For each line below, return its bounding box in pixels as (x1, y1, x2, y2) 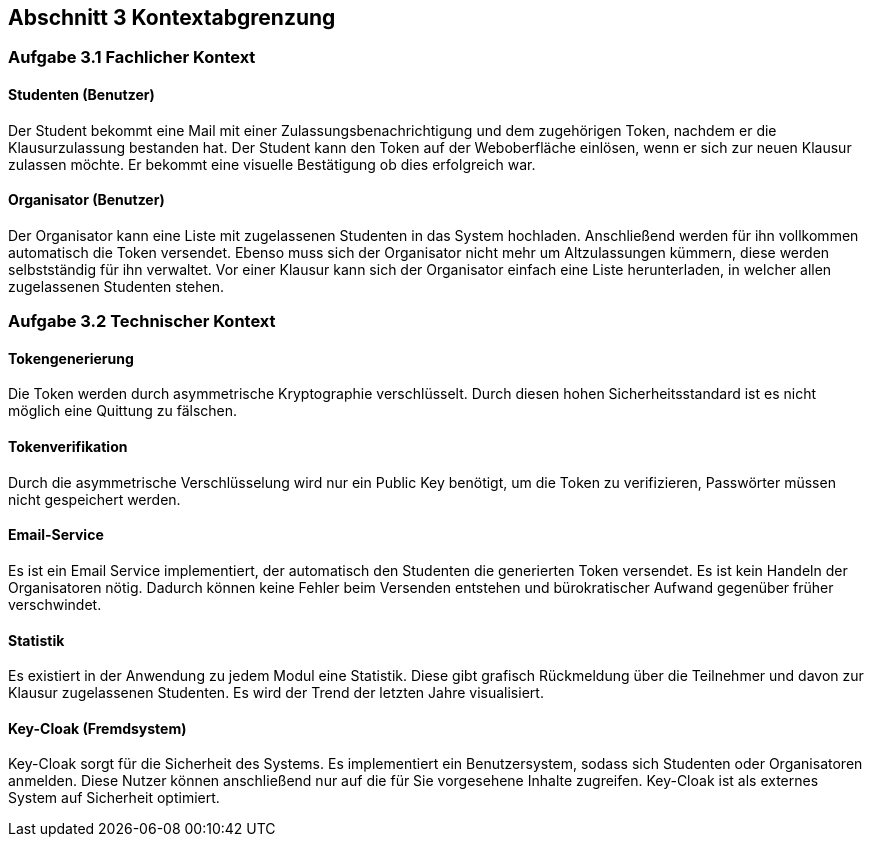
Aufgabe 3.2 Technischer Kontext (8, 311, 276, 332)
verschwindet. (8, 595, 102, 613)
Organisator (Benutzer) (8, 191, 165, 209)
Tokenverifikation (8, 438, 128, 456)
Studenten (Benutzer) (8, 86, 155, 104)
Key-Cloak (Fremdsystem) (8, 719, 187, 737)
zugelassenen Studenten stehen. (8, 277, 224, 295)
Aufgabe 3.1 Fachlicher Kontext (8, 47, 256, 68)
